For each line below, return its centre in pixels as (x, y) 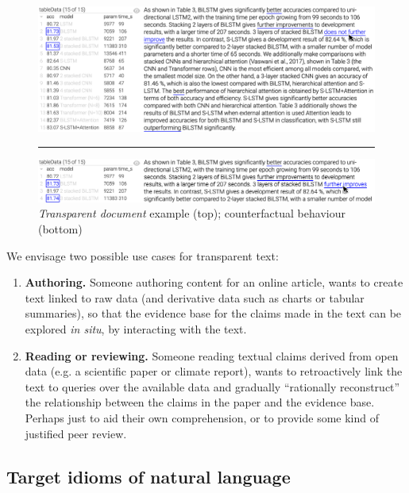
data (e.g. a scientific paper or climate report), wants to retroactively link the (214, 371)
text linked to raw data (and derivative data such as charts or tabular (195, 297)
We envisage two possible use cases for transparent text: (143, 255)
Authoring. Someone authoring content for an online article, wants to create (214, 282)
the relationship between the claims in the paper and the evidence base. (200, 402)
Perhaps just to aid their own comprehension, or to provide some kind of (202, 417)
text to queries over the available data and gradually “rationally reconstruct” (212, 386)
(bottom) (60, 229)
